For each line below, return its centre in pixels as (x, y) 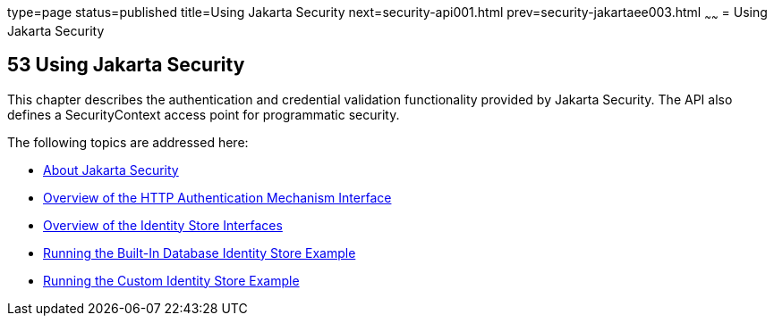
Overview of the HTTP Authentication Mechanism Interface (217, 197)
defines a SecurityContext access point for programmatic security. (204, 114)
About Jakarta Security (111, 170)
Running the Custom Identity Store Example (171, 280)
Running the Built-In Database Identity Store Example (200, 253)
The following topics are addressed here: (128, 142)
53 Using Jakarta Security (126, 65)
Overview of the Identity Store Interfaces (163, 225)
